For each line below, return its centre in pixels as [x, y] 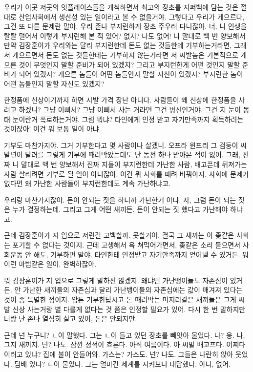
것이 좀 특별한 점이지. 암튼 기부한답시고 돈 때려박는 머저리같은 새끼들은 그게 [120, 300]
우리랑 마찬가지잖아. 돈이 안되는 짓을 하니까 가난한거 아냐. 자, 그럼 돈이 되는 [120, 199]
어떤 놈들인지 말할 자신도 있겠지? [54, 83]
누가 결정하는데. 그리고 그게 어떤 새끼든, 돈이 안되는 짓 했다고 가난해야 [120, 209]
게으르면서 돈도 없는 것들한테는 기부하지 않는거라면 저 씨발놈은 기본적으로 [125, 54]
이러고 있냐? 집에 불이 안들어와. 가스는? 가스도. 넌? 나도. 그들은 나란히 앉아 [119, 354]
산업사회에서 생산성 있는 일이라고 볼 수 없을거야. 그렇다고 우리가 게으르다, [132, 16]
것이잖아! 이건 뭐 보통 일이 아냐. [53, 129]
